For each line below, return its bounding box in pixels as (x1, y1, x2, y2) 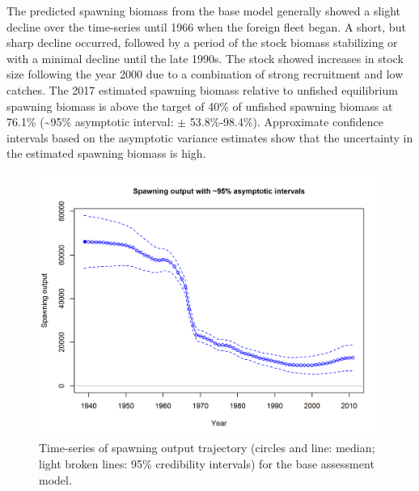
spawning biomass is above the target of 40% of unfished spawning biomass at (6, 97, 393, 114)
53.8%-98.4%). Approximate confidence (189, 113, 384, 130)
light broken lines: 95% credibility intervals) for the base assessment (39, 455, 375, 472)
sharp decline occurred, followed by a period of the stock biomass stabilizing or (6, 34, 398, 51)
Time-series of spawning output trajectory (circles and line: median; (39, 439, 375, 456)
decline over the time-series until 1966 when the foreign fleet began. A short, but (6, 18, 406, 35)
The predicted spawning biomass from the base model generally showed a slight (6, 2, 401, 19)
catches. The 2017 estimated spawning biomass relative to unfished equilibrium (6, 81, 398, 98)
